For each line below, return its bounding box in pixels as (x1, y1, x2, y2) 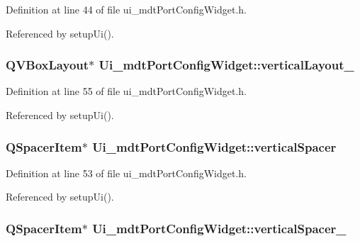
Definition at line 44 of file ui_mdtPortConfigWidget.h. (6, 2, 247, 16)
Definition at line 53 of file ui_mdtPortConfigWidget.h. (6, 165, 247, 180)
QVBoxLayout (6, 56, 89, 74)
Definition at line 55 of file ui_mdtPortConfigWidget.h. (6, 84, 247, 99)
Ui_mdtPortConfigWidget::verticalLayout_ (99, 56, 354, 74)
